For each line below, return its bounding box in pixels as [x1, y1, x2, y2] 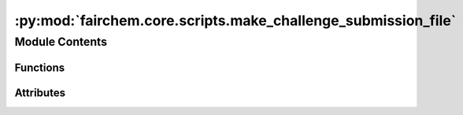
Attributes [14, 86, 66, 99]
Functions [14, 61, 65, 74]
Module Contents [14, 35, 108, 49]
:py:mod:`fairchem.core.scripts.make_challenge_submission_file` [14, 12, 457, 29]
